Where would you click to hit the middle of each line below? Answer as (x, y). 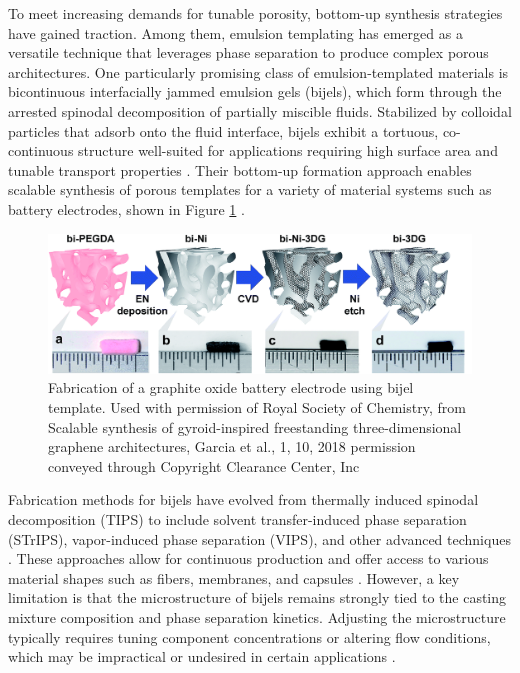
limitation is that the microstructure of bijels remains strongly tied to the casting (257, 597)
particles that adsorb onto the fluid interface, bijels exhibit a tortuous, (223, 130)
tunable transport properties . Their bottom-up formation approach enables (240, 169)
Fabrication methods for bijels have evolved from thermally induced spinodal (243, 499)
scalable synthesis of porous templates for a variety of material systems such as (250, 189)
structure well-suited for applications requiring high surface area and (288, 150)
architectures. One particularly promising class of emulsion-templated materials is (258, 71)
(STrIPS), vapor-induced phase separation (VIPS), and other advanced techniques (259, 538)
